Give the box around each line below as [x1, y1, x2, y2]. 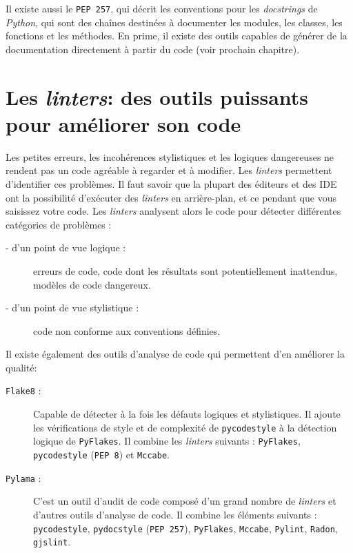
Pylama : [6, 470, 41, 485]
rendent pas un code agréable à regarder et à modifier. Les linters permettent [6, 163, 332, 177]
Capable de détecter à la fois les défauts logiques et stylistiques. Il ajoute [33, 407, 341, 421]
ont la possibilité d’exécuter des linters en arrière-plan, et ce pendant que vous [6, 190, 336, 204]
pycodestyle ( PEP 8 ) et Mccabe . [33, 447, 170, 462]
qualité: [6, 360, 37, 374]
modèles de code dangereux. [33, 277, 151, 291]
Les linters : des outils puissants [6, 82, 309, 111]
